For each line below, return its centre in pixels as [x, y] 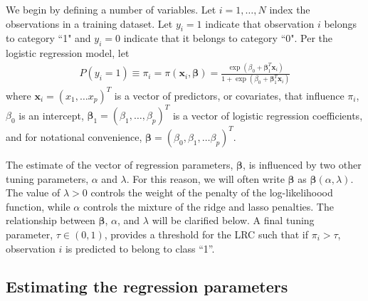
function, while [38, 206]
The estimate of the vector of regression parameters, [120, 164]
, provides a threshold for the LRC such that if [206, 234]
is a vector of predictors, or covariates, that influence [229, 95]
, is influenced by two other [302, 164]
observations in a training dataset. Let [89, 23]
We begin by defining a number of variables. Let [111, 9]
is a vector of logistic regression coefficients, [268, 115]
